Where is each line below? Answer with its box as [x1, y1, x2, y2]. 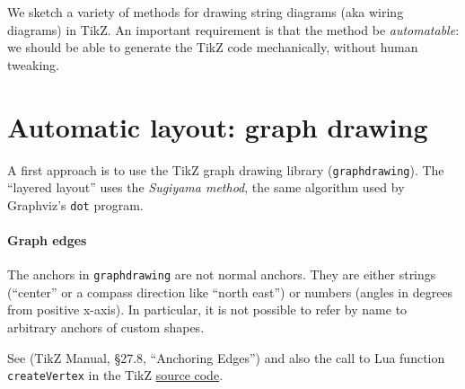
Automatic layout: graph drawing [7, 108, 428, 145]
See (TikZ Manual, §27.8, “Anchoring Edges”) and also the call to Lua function [7, 348, 445, 367]
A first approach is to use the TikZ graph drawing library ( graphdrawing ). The [7, 160, 444, 179]
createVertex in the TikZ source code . [7, 366, 224, 385]
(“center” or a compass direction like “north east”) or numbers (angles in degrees [7, 282, 453, 301]
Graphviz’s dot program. [7, 195, 144, 214]
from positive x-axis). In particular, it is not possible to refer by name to [7, 300, 408, 319]
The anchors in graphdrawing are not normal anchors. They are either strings [7, 265, 436, 284]
